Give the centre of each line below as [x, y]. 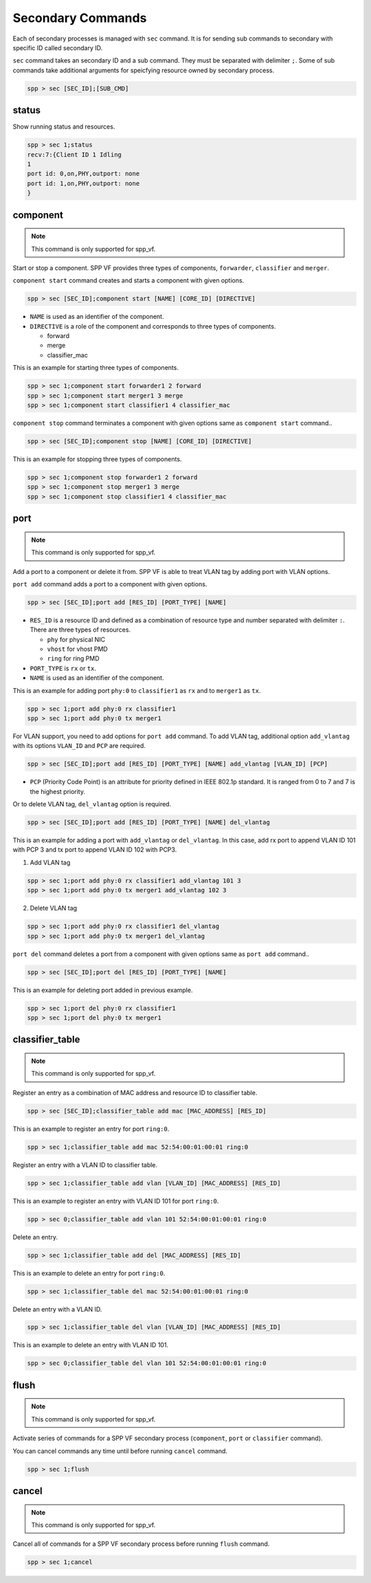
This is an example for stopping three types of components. [97, 459]
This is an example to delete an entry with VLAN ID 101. [90, 1345]
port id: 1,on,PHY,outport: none [83, 183]
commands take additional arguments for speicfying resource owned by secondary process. [144, 70]
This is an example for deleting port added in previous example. [103, 990]
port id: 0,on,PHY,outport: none [83, 174]
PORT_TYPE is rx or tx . [63, 668]
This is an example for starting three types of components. [95, 368]
